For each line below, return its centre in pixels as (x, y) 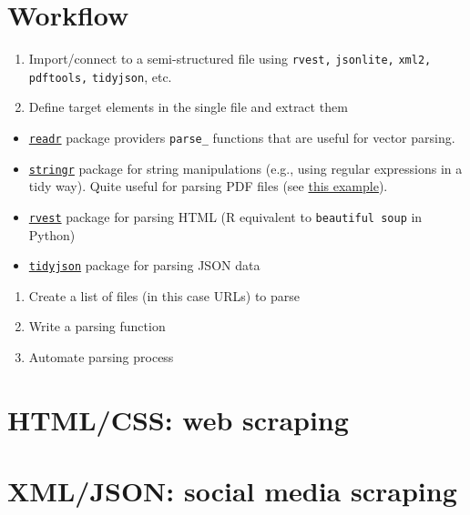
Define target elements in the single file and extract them (188, 107)
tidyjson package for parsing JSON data (144, 265)
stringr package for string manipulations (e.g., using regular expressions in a (245, 168)
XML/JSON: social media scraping (232, 491)
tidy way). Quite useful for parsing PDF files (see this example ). (208, 186)
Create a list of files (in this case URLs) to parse (164, 295)
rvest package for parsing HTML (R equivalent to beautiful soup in (225, 216)
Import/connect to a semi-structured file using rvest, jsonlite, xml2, (230, 59)
